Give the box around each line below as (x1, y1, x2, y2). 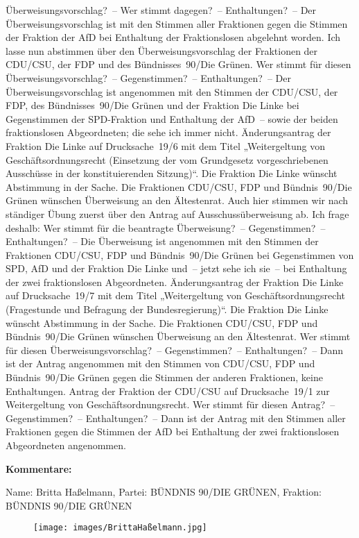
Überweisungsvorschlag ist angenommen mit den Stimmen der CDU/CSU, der (6, 84, 338, 99)
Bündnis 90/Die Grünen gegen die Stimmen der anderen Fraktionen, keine (6, 370, 323, 385)
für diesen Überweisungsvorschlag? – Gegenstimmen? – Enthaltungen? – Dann (6, 342, 344, 357)
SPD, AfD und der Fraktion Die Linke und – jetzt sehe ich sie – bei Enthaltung (6, 261, 347, 276)
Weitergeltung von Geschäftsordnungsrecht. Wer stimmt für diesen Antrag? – (6, 397, 335, 412)
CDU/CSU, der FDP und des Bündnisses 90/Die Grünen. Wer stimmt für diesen (6, 57, 351, 72)
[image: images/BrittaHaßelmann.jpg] (33, 523, 207, 533)
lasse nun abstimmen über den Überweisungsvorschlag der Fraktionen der (6, 43, 318, 58)
